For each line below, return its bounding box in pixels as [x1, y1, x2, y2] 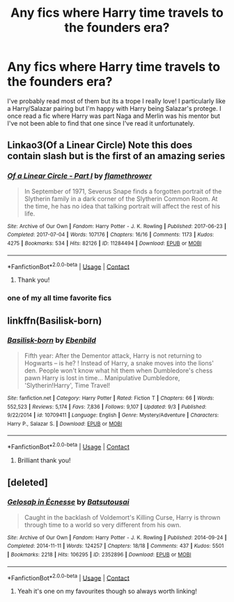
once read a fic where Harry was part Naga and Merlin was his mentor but [7, 112, 221, 120]
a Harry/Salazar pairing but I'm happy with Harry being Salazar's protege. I [7, 104, 221, 112]
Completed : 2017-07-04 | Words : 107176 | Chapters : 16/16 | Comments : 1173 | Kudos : [7, 232, 214, 239]
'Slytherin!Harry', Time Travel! [24, 381, 110, 389]
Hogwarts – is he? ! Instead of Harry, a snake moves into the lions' [24, 359, 214, 367]
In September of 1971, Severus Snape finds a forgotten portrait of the [24, 187, 222, 195]
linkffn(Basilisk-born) [7, 315, 102, 326]
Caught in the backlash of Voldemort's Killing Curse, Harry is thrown [24, 513, 221, 521]
